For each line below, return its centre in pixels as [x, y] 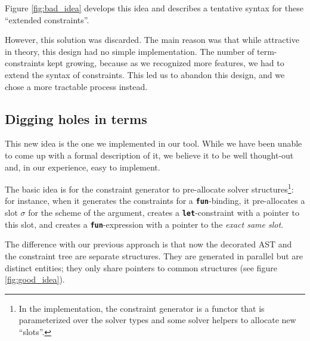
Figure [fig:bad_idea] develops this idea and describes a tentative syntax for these [154, 8]
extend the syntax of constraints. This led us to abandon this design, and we [145, 74]
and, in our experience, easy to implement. [83, 167]
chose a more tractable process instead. [76, 86]
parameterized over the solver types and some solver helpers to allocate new [157, 320]
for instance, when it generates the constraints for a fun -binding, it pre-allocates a [155, 201]
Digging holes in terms [76, 118]
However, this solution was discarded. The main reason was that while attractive [152, 40]
